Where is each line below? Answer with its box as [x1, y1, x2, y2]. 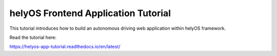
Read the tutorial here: [9, 34, 56, 40]
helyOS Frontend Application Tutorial [9, 8, 171, 19]
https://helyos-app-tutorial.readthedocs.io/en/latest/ [9, 43, 121, 50]
